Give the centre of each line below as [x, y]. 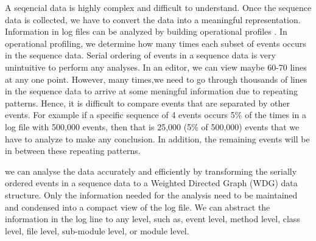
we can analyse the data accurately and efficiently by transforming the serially [151, 171]
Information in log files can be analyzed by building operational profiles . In [146, 31]
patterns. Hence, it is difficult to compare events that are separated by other [147, 103]
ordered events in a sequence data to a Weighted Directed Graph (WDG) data [151, 183]
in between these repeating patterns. [73, 151]
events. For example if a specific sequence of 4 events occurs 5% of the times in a [156, 115]
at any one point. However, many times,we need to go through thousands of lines [156, 79]
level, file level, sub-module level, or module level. [97, 230]
